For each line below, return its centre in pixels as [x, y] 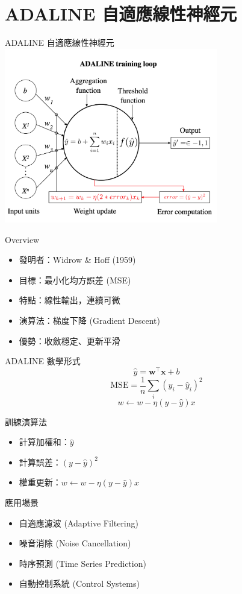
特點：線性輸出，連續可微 [70, 300]
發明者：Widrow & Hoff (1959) [77, 260]
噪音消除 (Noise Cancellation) [75, 543]
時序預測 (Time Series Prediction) [82, 563]
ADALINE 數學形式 [43, 361]
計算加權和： [44, 442]
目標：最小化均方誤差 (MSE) [75, 280]
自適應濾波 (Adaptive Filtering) [79, 523]
